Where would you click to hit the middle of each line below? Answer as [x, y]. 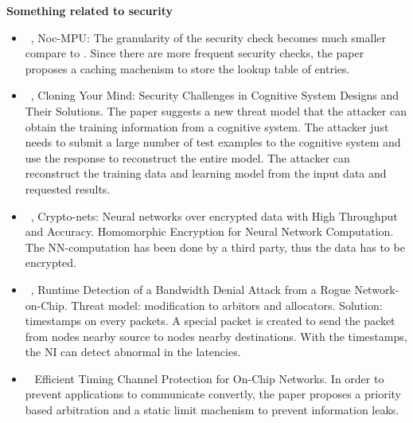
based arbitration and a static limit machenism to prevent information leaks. [212, 410]
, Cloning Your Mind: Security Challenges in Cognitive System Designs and [215, 95]
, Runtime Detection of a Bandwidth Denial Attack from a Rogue [191, 289]
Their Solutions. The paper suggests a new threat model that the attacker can [216, 110]
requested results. [68, 188]
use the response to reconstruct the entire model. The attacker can [187, 157]
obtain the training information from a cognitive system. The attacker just [207, 126]
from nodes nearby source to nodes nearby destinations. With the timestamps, [216, 336]
